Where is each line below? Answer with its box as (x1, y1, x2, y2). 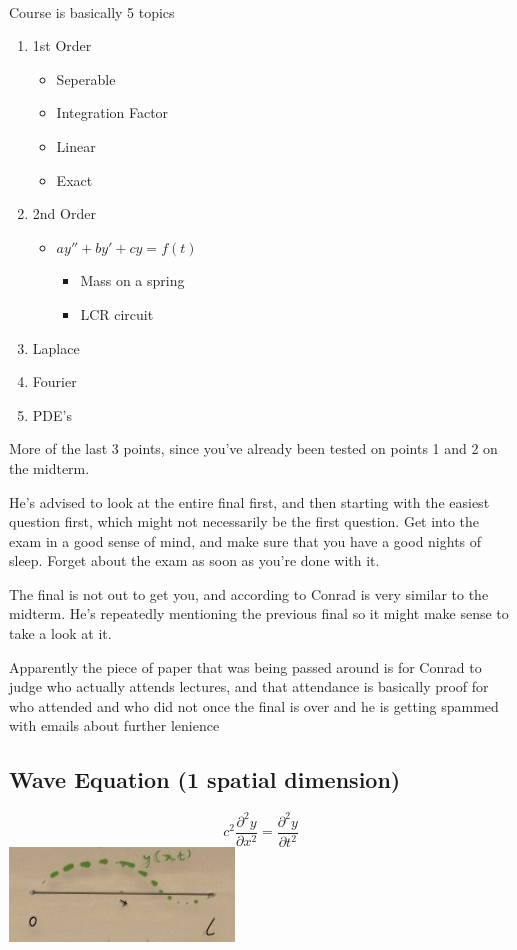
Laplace (32, 337, 80, 358)
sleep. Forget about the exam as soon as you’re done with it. (9, 550, 380, 571)
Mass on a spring (80, 270, 185, 291)
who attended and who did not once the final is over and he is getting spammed (9, 695, 499, 716)
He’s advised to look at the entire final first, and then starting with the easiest (9, 491, 490, 512)
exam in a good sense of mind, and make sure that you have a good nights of (9, 530, 482, 551)
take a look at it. (9, 623, 112, 644)
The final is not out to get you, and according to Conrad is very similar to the (9, 583, 489, 604)
